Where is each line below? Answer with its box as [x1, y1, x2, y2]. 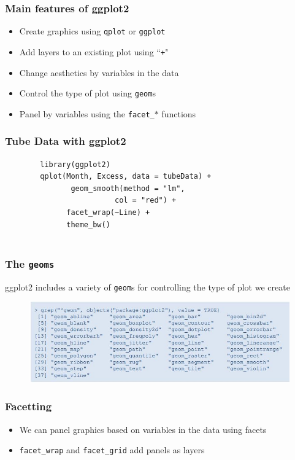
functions [161, 107, 196, 120]
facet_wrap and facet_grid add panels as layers [19, 443, 205, 456]
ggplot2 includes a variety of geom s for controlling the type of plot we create [5, 280, 290, 293]
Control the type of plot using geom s [19, 87, 156, 99]
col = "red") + [114, 196, 177, 205]
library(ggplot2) [40, 160, 110, 169]
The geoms [5, 255, 55, 271]
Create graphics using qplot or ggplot [19, 25, 166, 37]
